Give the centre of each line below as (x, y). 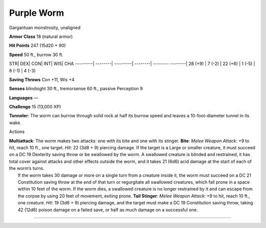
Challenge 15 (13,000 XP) (35, 107)
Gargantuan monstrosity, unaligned (45, 28)
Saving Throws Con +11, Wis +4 (42, 79)
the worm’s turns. (27, 168)
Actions (17, 132)
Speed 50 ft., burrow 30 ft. (36, 55)
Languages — (24, 98)
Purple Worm (36, 13)
